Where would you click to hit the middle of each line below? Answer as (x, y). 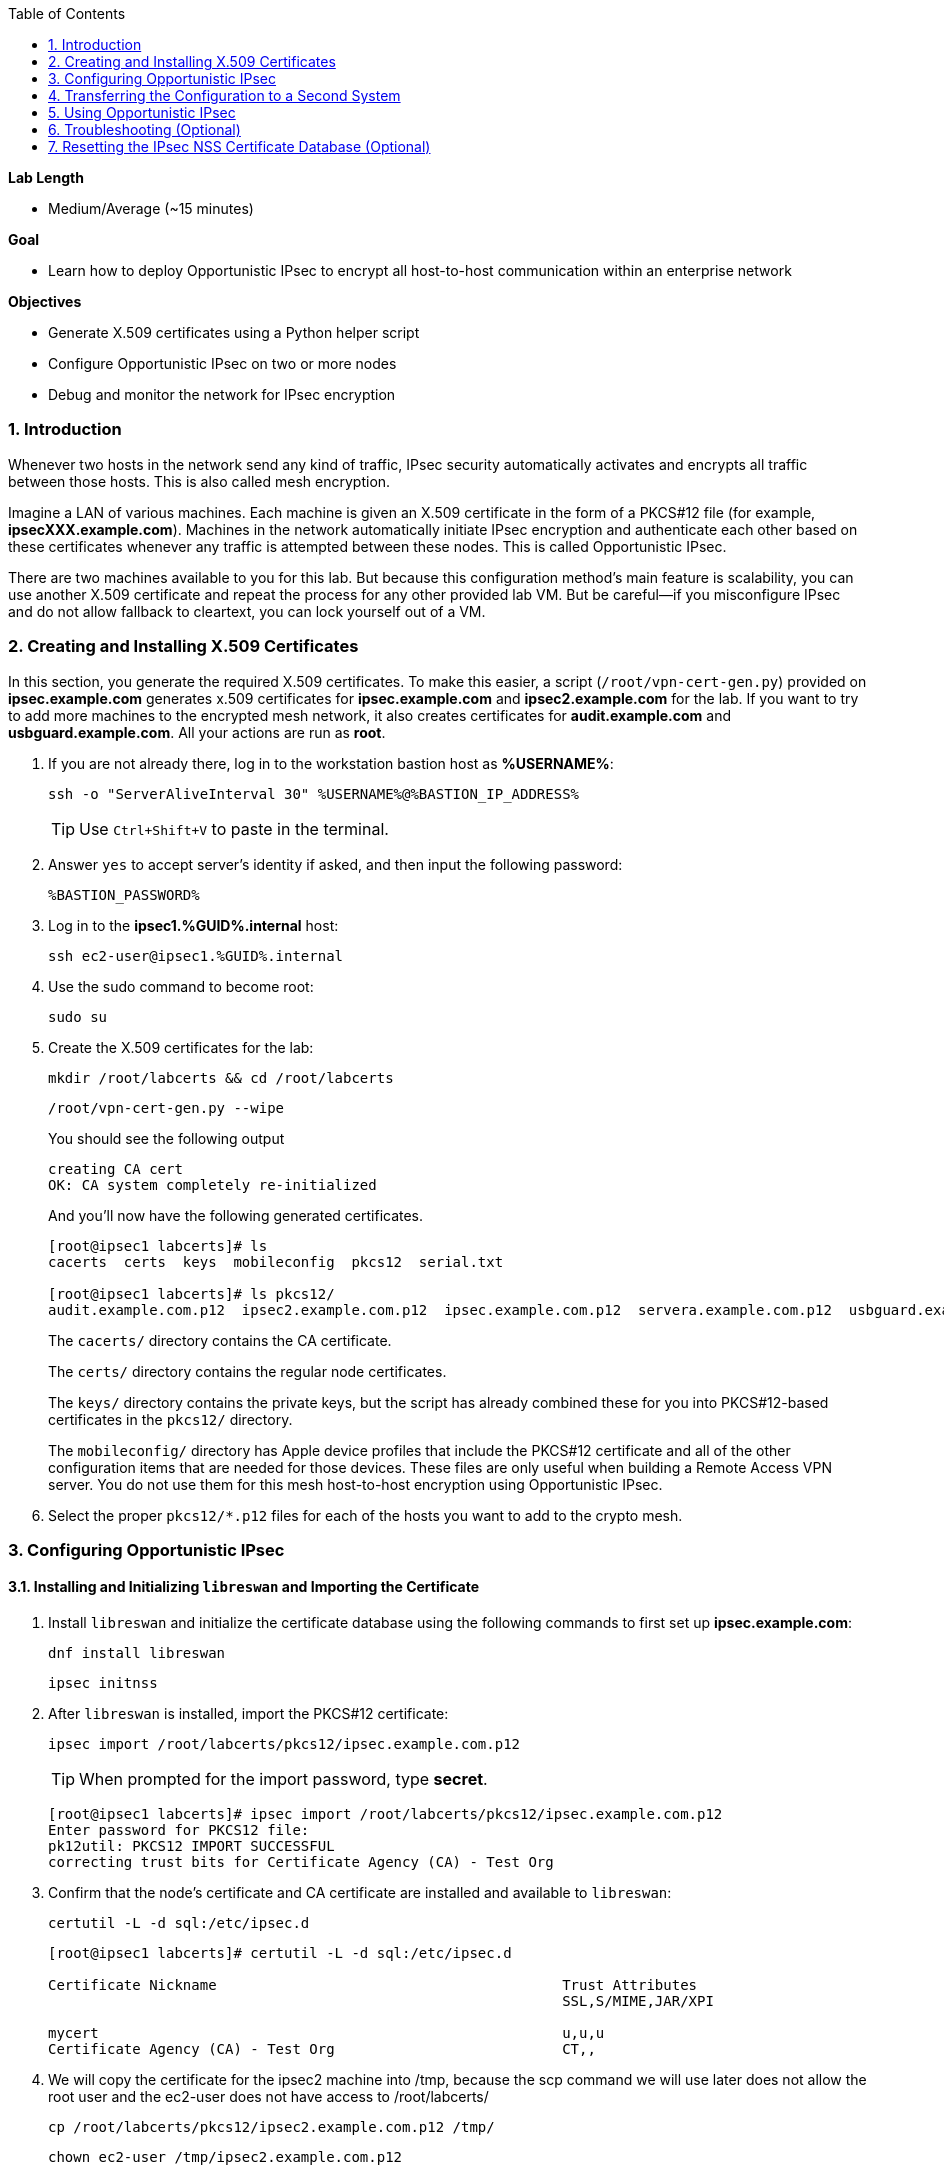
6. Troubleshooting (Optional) (144, 129)
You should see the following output (166, 1138)
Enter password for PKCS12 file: (179, 1830)
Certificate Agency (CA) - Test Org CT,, (322, 2049)
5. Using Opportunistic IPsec (142, 112)
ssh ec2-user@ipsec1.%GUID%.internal (196, 955)
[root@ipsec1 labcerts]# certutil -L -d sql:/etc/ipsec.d (280, 1953)
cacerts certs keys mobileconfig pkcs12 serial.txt (276, 1261)
